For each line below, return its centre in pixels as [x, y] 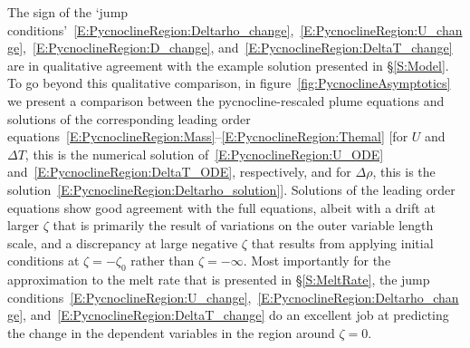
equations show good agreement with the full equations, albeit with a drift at [221, 207]
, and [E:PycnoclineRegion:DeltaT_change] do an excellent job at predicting [236, 315]
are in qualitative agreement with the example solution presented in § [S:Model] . [228, 65]
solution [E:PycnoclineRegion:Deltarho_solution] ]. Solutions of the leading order [231, 189]
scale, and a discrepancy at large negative [123, 242]
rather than [163, 261]
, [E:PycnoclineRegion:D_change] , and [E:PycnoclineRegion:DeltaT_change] [238, 48]
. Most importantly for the [317, 261]
